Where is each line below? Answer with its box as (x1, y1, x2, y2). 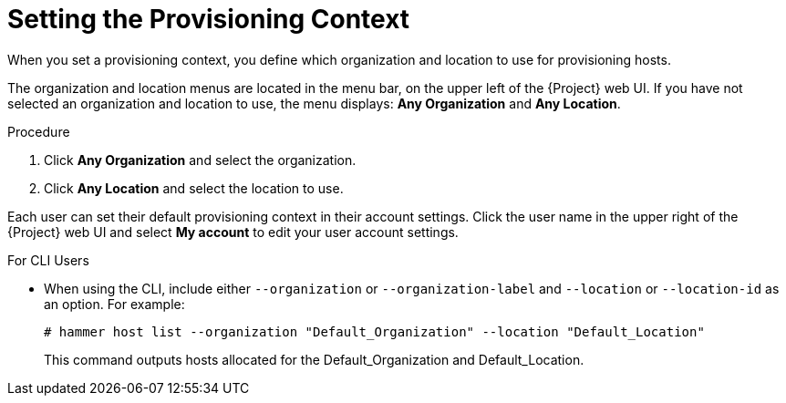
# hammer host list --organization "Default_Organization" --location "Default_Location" (44, 324, 705, 339)
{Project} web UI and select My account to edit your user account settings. (7, 223, 459, 240)
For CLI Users (7, 252, 89, 268)
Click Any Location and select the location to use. (44, 180, 344, 196)
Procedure (7, 123, 70, 139)
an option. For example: (44, 295, 185, 312)
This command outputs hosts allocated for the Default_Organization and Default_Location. (44, 351, 584, 367)
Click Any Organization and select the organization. (44, 151, 357, 168)
